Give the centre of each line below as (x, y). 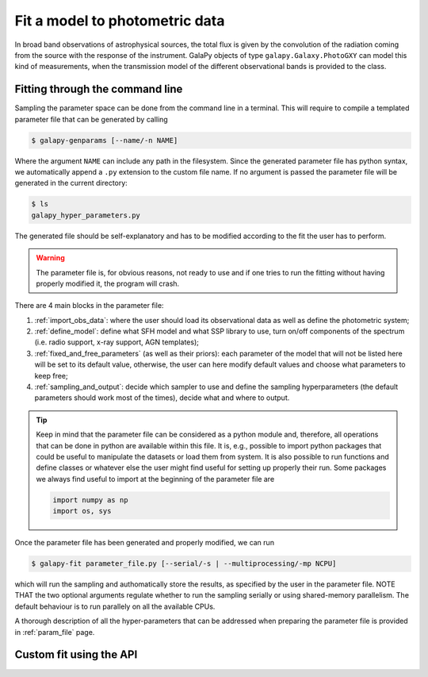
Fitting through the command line (99, 89)
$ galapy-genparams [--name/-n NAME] (105, 140)
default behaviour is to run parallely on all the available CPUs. (115, 606)
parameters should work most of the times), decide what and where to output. (162, 398)
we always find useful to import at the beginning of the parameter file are (155, 479)
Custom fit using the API (76, 655)
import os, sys (82, 511)
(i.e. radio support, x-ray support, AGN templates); (117, 342)
